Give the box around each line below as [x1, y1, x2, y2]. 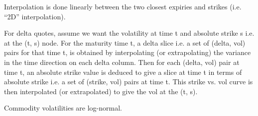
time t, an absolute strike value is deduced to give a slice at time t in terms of [4, 66, 242, 77]
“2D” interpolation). [4, 11, 66, 21]
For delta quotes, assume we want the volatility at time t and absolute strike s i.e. [4, 28, 255, 38]
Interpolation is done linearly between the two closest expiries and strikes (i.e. [4, 1, 242, 11]
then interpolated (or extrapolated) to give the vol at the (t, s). [4, 86, 198, 96]
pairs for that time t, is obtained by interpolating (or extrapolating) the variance [4, 47, 251, 58]
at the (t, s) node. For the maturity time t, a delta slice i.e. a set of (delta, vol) [4, 37, 246, 48]
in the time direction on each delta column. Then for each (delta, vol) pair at [4, 57, 240, 67]
